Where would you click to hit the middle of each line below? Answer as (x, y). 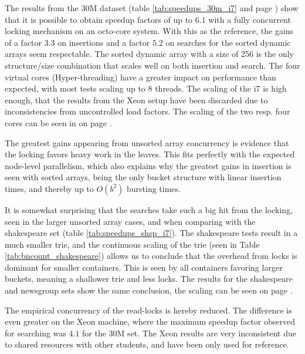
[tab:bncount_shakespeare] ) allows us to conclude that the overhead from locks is (151, 256)
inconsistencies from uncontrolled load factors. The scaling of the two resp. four (148, 111)
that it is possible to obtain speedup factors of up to (99, 19)
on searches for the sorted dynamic (228, 42)
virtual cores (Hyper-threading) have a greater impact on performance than (140, 77)
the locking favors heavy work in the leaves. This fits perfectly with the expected (150, 154)
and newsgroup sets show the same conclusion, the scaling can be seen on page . (149, 290)
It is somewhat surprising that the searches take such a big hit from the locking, (149, 209)
